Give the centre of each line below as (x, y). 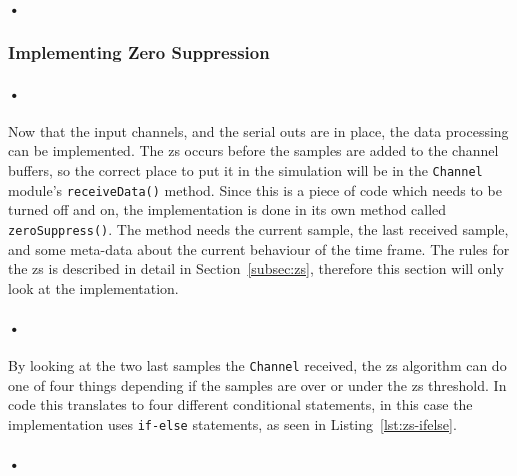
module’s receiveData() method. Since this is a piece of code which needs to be (255, 189)
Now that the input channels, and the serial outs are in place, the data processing (258, 130)
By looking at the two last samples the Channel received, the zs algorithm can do (257, 365)
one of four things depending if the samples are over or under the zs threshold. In (257, 384)
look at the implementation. (93, 287)
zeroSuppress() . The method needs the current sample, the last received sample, (258, 228)
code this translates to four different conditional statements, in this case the (240, 404)
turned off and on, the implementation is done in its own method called (227, 209)
